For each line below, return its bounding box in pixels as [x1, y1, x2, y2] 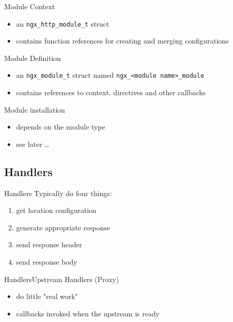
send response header [16, 239, 82, 250]
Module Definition [4, 52, 61, 63]
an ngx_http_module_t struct [16, 18, 109, 29]
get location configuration [16, 205, 97, 216]
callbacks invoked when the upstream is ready [16, 308, 160, 318]
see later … [16, 138, 50, 149]
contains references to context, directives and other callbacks [16, 87, 206, 98]
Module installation [4, 104, 65, 115]
